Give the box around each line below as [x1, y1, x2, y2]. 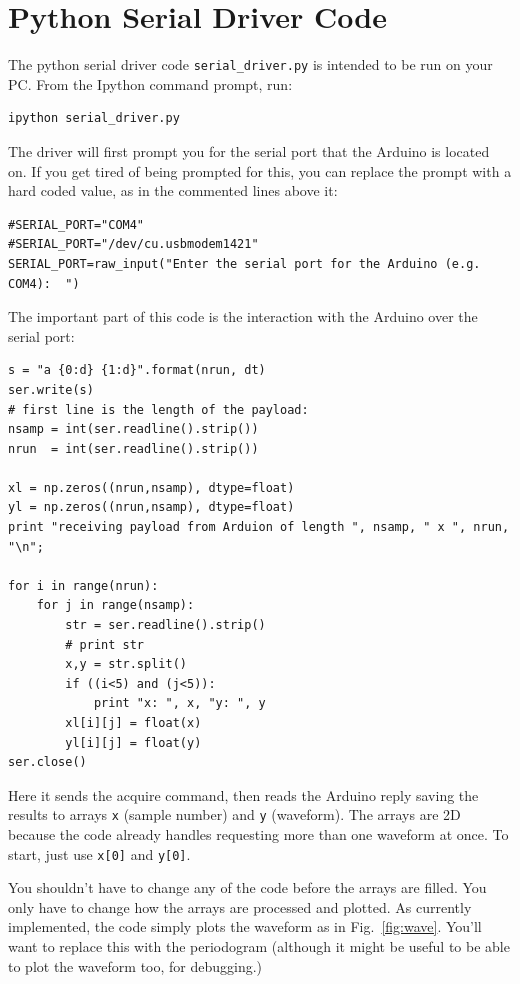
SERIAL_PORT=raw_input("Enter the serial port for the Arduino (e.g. [8, 256, 481, 271]
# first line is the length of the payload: [8, 402, 309, 417]
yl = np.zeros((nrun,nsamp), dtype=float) [8, 500, 295, 515]
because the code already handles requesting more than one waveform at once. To [8, 824, 509, 845]
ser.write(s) [8, 382, 94, 397]
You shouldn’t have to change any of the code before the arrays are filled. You [8, 877, 487, 898]
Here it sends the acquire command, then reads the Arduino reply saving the [8, 784, 479, 805]
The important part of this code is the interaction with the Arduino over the [8, 306, 478, 327]
